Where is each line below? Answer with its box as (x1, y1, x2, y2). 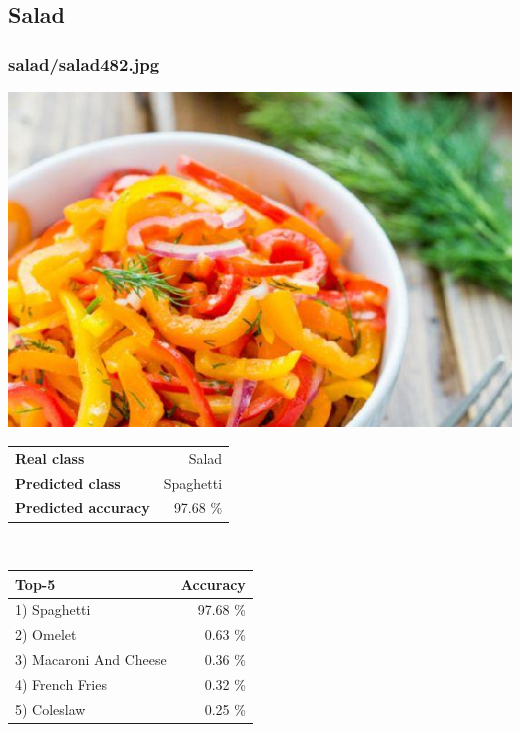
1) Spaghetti (15, 599, 91, 620)
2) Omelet (15, 624, 77, 645)
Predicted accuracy (15, 497, 150, 518)
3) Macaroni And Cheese (15, 649, 167, 670)
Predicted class (15, 472, 121, 493)
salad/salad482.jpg (8, 51, 160, 76)
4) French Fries (15, 673, 107, 694)
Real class (15, 447, 85, 468)
